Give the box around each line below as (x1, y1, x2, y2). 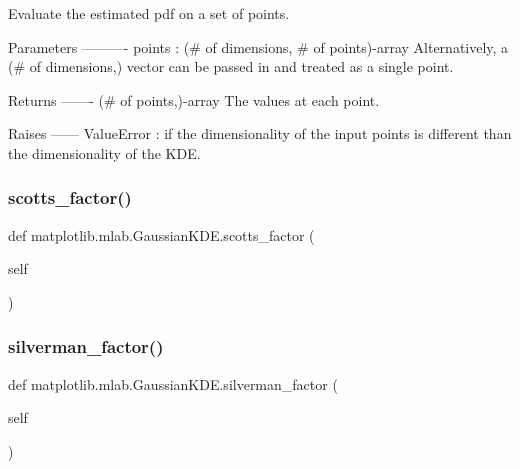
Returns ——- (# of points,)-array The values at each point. (8, 89, 380, 110)
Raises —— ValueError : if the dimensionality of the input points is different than (8, 123, 512, 144)
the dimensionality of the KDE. (8, 142, 201, 163)
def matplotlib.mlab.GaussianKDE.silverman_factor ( (8, 373, 338, 394)
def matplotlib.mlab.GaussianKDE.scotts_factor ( (8, 224, 315, 245)
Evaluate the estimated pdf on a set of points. (8, 3, 290, 23)
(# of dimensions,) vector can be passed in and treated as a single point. (8, 56, 454, 77)
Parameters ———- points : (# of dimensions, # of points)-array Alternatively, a (8, 36, 509, 57)
